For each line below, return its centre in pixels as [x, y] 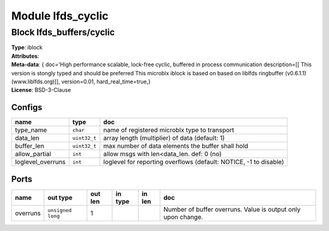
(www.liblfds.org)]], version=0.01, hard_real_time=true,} [81, 81]
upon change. [183, 217]
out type [60, 198]
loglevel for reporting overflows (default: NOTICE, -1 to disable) [194, 162]
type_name [31, 130]
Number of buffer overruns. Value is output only [232, 209]
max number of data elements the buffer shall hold [176, 146]
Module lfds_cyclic [60, 16]
